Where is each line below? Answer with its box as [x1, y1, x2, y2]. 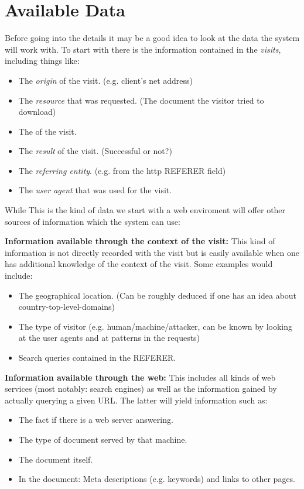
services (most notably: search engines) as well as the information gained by [5, 382, 277, 395]
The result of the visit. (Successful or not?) [18, 145, 172, 157]
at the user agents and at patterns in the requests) [18, 331, 200, 344]
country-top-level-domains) [18, 300, 115, 313]
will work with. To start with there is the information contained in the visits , [5, 43, 281, 55]
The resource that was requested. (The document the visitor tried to [18, 94, 264, 106]
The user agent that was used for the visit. [18, 184, 172, 196]
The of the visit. [18, 125, 77, 137]
